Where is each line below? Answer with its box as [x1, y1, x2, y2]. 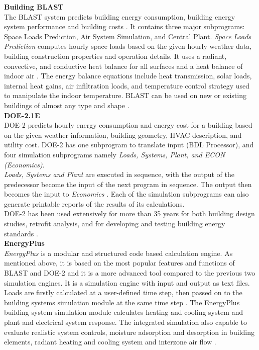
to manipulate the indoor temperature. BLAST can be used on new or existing [4, 90, 246, 101]
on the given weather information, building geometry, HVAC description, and [4, 129, 242, 140]
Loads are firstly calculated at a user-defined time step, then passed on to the [4, 287, 242, 298]
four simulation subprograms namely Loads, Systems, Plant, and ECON [4, 149, 225, 159]
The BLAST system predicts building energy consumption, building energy [4, 11, 235, 22]
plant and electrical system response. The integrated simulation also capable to [4, 317, 247, 327]
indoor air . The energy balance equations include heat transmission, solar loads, [4, 70, 252, 81]
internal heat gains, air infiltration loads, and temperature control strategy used [4, 80, 250, 91]
